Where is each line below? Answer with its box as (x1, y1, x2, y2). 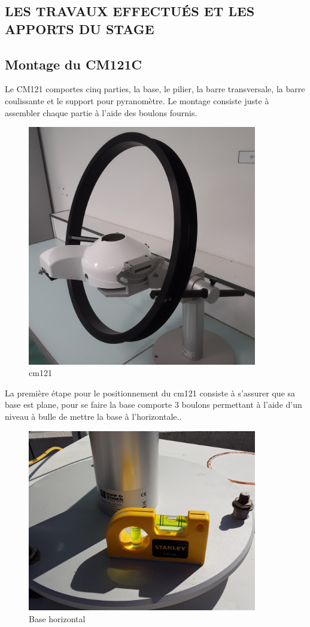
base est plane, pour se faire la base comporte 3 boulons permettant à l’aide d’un (5, 398, 302, 411)
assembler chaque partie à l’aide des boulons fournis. (5, 106, 197, 119)
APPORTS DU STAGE (5, 19, 154, 38)
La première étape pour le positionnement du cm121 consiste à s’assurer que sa (5, 386, 296, 399)
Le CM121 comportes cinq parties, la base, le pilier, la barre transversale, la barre (5, 83, 305, 95)
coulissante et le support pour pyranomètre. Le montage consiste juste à (5, 94, 269, 107)
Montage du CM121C (5, 54, 142, 73)
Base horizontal (29, 612, 86, 625)
